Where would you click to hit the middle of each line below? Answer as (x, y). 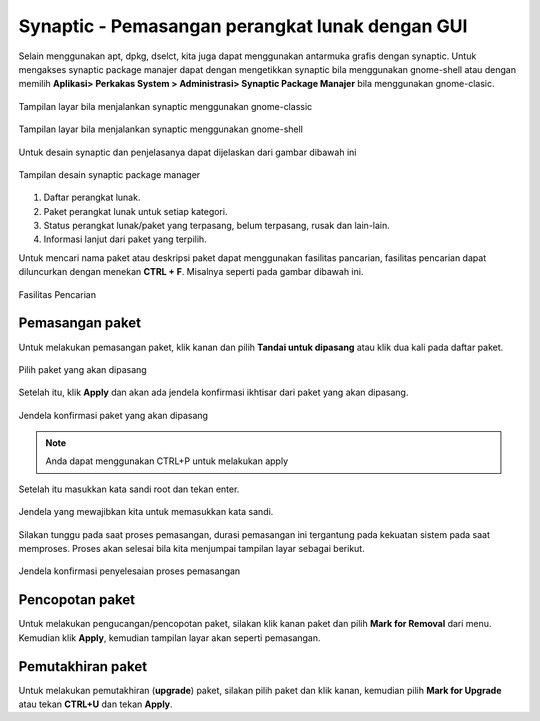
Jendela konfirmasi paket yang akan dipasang (113, 415)
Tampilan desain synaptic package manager (109, 174)
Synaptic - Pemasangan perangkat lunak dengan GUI (243, 26)
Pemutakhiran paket (83, 666)
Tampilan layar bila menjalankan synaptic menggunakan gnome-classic (165, 106)
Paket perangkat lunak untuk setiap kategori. (135, 211)
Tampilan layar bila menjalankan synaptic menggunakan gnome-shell (161, 129)
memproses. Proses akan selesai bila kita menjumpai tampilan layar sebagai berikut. (191, 549)
